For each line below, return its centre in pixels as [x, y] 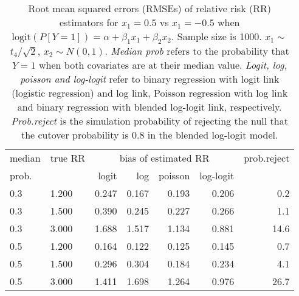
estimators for [89, 22]
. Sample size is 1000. [217, 36]
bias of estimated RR [164, 158]
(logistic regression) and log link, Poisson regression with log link [150, 93]
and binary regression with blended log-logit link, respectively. [149, 107]
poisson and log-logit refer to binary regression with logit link [149, 79]
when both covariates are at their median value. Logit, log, [163, 65]
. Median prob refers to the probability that [197, 51]
